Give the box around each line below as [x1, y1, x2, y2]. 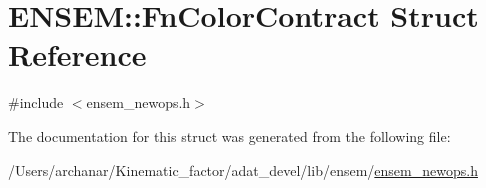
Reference [8, 34, 147, 75]
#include [8, 92, 64, 113]
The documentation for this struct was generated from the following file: [8, 125, 451, 146]
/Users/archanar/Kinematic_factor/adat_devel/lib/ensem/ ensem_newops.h [8, 159, 478, 180]
